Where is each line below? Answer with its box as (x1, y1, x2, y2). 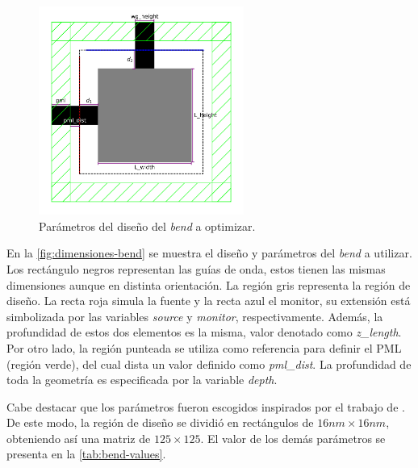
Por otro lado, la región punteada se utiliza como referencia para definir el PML (6, 339, 402, 356)
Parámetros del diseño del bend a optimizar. (39, 217, 256, 234)
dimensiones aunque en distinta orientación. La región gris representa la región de (6, 276, 411, 293)
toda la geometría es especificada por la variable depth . (6, 371, 278, 388)
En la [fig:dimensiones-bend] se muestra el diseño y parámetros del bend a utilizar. (6, 244, 412, 261)
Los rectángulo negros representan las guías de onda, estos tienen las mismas (6, 260, 386, 277)
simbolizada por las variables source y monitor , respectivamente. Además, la (6, 307, 383, 324)
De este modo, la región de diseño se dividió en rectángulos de (6, 414, 314, 431)
